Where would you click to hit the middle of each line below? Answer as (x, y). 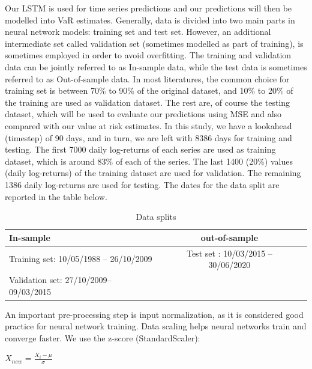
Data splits (156, 217)
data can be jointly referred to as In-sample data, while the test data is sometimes (156, 66)
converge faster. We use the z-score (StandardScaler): (103, 337)
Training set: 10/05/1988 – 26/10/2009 (81, 259)
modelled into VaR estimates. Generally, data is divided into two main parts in (150, 20)
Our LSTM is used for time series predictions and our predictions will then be (148, 8)
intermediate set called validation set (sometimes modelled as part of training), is (154, 43)
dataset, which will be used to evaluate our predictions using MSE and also (143, 114)
